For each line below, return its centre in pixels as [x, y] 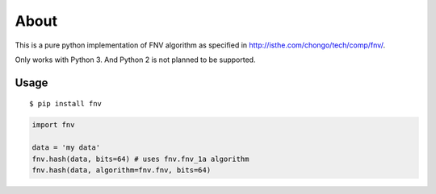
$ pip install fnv [66, 104]
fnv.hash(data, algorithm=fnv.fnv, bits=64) [122, 170]
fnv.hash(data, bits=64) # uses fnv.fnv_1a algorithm [140, 159]
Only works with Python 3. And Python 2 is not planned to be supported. [135, 60]
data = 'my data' [66, 148]
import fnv [53, 125]
